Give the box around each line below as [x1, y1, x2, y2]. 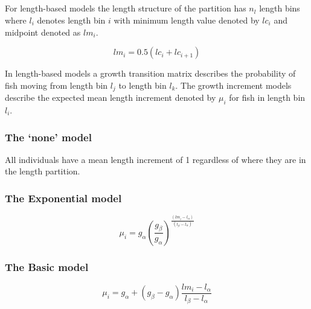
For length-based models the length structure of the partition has [5, 2, 246, 14]
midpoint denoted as [5, 25, 81, 38]
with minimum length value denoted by [114, 13, 260, 26]
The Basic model [5, 259, 89, 274]
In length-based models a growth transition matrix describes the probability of [5, 67, 296, 80]
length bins [259, 2, 300, 14]
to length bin [118, 78, 167, 91]
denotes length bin [37, 13, 106, 26]
